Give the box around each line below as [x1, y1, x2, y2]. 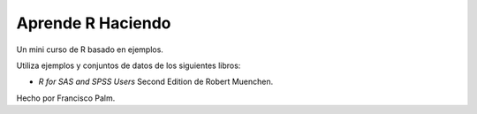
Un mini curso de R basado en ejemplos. [16, 44, 163, 55]
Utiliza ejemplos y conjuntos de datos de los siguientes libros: [16, 60, 241, 71]
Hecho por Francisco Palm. [16, 93, 116, 103]
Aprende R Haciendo [16, 13, 171, 33]
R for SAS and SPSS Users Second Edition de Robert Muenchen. [38, 76, 274, 87]
